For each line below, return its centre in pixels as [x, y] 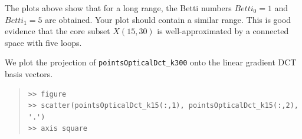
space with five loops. [43, 42]
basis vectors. [29, 74]
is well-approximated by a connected [223, 31]
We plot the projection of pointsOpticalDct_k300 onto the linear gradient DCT [151, 62]
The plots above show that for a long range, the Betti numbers [118, 8]
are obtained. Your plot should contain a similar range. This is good [168, 19]
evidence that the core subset [58, 31]
